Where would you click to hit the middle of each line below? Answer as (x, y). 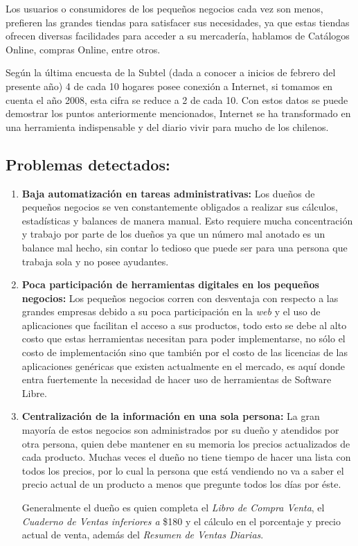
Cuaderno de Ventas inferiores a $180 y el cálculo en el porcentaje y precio (181, 521)
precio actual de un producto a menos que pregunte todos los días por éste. (181, 484)
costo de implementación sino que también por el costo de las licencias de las (185, 352)
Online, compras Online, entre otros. (83, 49)
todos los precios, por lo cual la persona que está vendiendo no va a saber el (183, 470)
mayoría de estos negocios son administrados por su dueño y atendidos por (180, 430)
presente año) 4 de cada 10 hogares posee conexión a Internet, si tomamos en (169, 86)
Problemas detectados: (88, 164)
